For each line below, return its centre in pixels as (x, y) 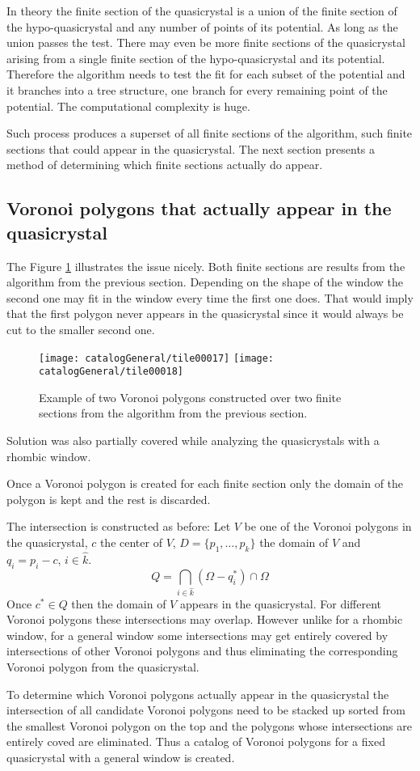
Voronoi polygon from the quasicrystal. (103, 667)
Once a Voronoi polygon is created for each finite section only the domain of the (205, 483)
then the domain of (119, 603)
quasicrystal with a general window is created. (121, 758)
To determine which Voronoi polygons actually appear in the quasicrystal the (198, 694)
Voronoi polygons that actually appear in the (199, 208)
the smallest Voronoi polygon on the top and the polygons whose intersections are (209, 725)
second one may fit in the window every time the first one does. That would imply (210, 297)
